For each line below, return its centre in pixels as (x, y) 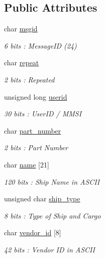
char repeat (22, 62)
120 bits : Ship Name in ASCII (52, 181)
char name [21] (27, 164)
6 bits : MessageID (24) (40, 45)
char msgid (21, 29)
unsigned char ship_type (42, 199)
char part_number (33, 130)
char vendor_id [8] (33, 232)
